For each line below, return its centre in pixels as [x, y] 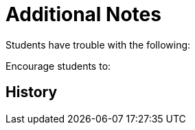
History [32, 92]
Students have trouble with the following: [98, 44]
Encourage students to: [58, 66]
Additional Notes [83, 14]
